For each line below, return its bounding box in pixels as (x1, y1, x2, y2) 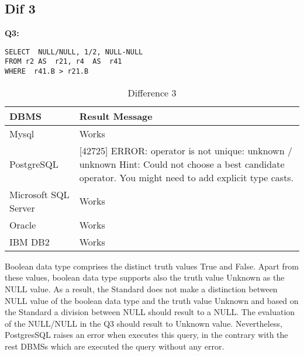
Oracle (9, 217, 36, 231)
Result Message (79, 109, 153, 123)
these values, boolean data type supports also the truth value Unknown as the (5, 271, 285, 284)
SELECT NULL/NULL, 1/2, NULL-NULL (5, 47, 143, 56)
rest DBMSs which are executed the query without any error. (5, 340, 224, 352)
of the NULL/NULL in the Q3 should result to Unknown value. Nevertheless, (5, 317, 282, 329)
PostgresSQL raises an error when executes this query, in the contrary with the (5, 329, 288, 341)
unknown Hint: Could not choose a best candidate (79, 157, 285, 171)
